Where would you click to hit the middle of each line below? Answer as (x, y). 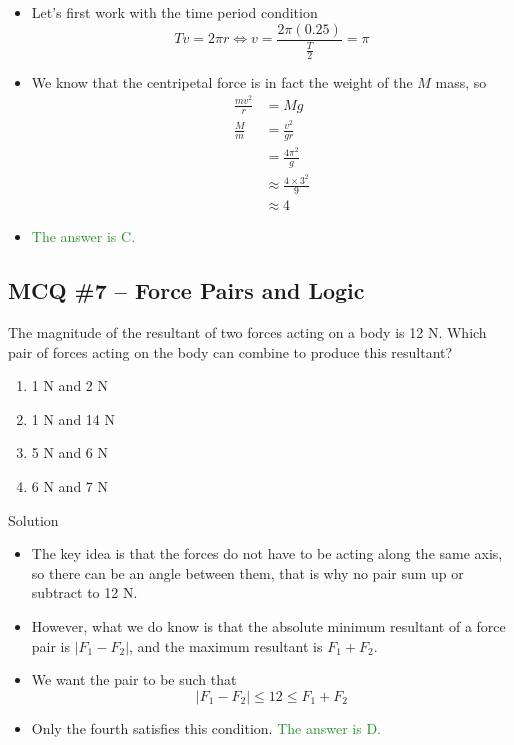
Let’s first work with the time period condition (174, 12)
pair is (51, 645)
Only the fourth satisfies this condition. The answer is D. (206, 727)
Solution (33, 519)
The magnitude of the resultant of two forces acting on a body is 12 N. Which (247, 331)
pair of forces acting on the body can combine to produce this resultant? (230, 351)
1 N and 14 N (73, 418)
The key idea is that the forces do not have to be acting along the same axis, (267, 553)
